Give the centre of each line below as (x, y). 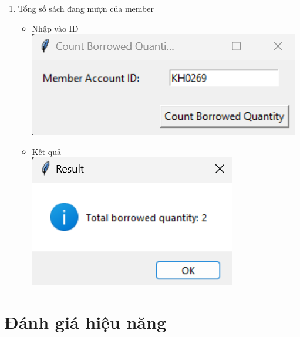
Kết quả (46, 151)
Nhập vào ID (55, 28)
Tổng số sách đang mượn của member (86, 8)
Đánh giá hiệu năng (85, 322)
